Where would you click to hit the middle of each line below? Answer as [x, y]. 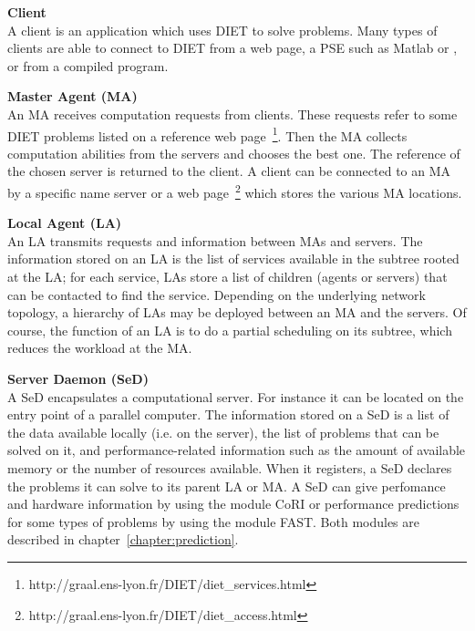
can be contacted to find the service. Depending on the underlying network [217, 294]
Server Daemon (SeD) [78, 378]
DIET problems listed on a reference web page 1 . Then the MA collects [207, 134]
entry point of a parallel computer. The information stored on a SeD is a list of [228, 414]
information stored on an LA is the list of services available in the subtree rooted [233, 259]
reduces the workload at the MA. [100, 348]
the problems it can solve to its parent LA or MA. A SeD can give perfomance [227, 486]
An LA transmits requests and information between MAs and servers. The [215, 240]
